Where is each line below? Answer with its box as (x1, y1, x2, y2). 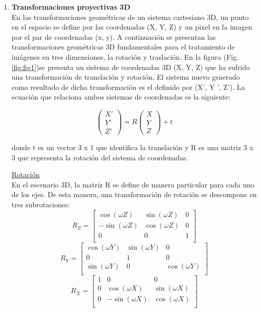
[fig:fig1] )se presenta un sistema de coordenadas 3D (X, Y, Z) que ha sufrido (11, 61, 250, 72)
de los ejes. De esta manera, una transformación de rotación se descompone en (11, 189, 257, 200)
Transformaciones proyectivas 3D (11, 2, 131, 12)
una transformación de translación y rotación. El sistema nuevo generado (11, 71, 240, 82)
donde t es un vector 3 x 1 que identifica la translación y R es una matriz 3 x (11, 142, 253, 153)
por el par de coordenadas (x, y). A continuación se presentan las (11, 31, 216, 42)
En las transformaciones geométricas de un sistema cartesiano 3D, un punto (11, 11, 249, 22)
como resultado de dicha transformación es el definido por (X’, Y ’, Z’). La (11, 81, 245, 92)
